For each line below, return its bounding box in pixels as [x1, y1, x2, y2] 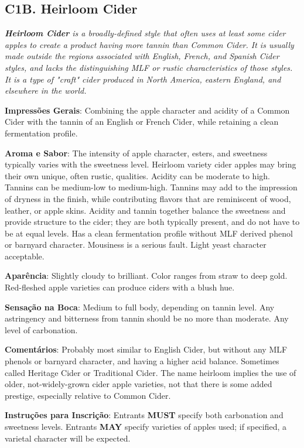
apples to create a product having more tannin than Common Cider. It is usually [5, 38, 294, 50]
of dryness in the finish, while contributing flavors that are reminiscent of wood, [5, 192, 291, 204]
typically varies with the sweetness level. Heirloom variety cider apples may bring [5, 158, 296, 170]
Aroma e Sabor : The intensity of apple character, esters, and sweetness [5, 146, 268, 159]
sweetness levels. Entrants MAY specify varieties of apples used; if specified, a [5, 420, 287, 433]
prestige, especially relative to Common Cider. [5, 389, 171, 401]
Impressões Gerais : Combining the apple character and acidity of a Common [5, 104, 290, 116]
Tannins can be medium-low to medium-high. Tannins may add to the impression [5, 181, 298, 193]
